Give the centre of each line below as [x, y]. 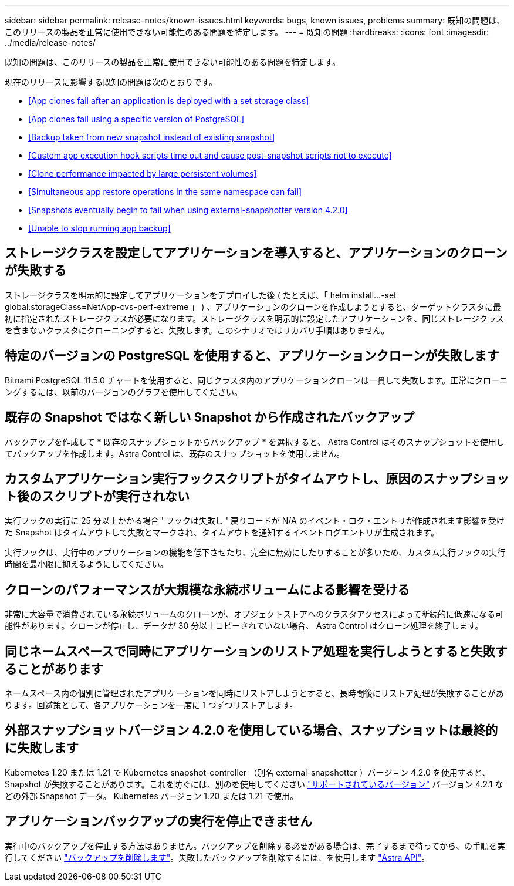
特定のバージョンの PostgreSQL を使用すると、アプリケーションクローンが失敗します [252, 356]
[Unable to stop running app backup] [99, 228]
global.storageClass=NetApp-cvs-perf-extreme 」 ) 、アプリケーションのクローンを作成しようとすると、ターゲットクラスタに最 [253, 306]
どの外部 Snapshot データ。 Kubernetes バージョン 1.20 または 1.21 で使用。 [152, 796]
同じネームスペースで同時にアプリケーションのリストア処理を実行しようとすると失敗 [250, 651]
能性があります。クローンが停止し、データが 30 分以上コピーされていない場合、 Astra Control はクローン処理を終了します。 [244, 626]
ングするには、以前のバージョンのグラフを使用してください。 [124, 392]
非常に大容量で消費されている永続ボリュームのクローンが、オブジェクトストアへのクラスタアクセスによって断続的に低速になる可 [254, 614]
